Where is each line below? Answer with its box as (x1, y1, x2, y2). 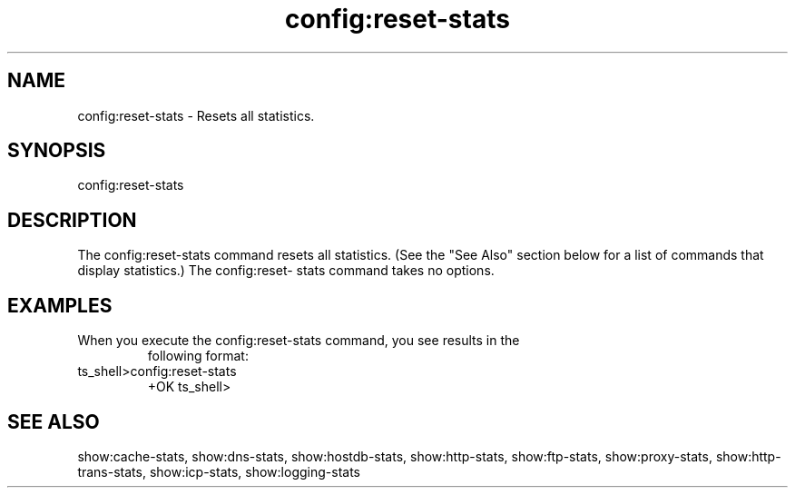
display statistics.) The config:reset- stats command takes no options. (77, 262, 495, 279)
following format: (147, 348, 249, 364)
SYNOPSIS (7, 139, 106, 163)
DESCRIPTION (7, 208, 137, 232)
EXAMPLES (7, 293, 113, 317)
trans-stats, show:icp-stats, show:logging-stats (77, 463, 360, 480)
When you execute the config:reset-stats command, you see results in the (77, 332, 520, 349)
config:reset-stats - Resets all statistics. (77, 107, 315, 124)
